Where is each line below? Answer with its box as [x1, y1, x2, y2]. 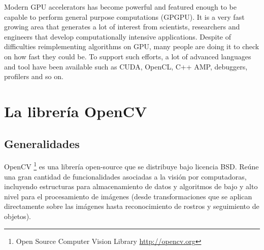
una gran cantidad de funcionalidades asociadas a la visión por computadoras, [4, 171, 247, 182]
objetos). [4, 210, 31, 221]
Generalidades [4, 135, 80, 151]
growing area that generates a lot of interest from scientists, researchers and [4, 21, 240, 32]
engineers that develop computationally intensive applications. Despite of [4, 31, 232, 42]
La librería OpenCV [4, 100, 147, 121]
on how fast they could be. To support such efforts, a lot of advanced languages [4, 51, 251, 61]
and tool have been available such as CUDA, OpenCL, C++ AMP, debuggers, [4, 61, 248, 72]
